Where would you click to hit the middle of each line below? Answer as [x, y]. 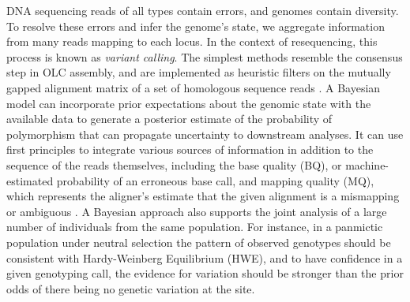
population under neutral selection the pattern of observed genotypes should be [199, 242]
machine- [367, 164]
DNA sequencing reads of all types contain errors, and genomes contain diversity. [203, 10]
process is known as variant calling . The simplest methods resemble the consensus [205, 56]
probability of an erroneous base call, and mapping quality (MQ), [215, 180]
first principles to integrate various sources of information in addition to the [190, 149]
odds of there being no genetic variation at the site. [131, 288]
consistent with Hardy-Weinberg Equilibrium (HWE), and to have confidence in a [205, 257]
